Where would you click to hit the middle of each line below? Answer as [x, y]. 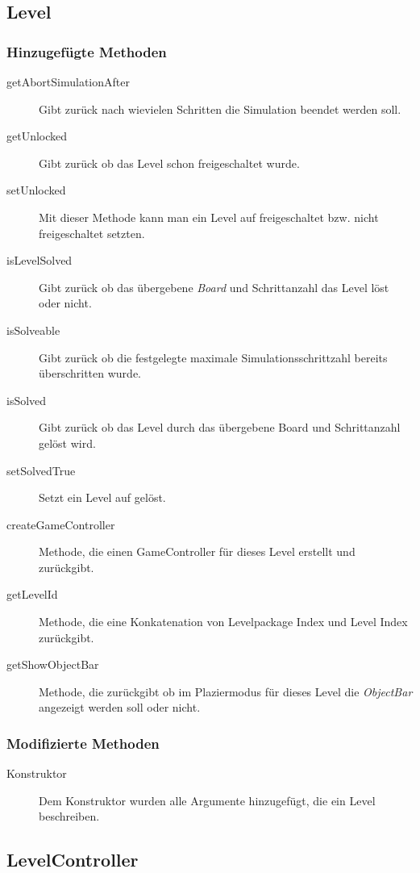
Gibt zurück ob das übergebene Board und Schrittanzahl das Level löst [214, 287]
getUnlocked [37, 136]
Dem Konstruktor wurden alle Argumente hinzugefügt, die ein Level [207, 800]
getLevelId [32, 594]
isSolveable [33, 330]
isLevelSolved [40, 260]
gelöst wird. [67, 443]
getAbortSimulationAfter [68, 81]
